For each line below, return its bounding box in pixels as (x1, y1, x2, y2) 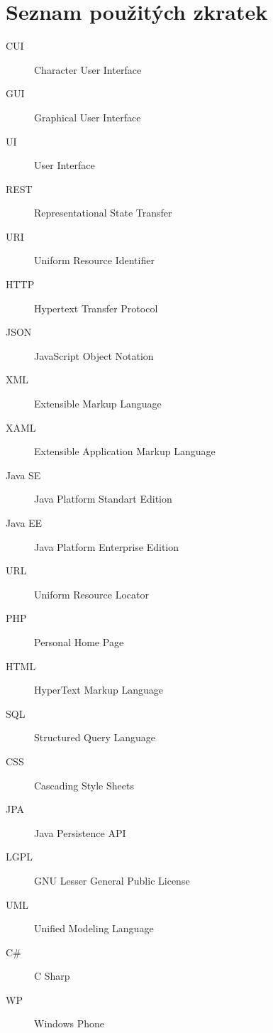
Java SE (6, 467, 41, 482)
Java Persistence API (34, 825, 126, 840)
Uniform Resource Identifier (34, 253, 155, 268)
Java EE (6, 515, 43, 530)
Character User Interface (34, 62, 142, 77)
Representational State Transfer (34, 205, 172, 220)
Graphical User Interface (34, 109, 141, 124)
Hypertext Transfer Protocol (34, 300, 158, 315)
